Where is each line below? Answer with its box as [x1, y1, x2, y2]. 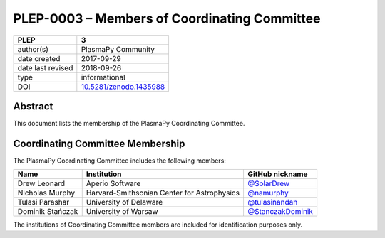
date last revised [17, 63, 73, 72]
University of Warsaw [86, 207, 158, 217]
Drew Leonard [17, 178, 66, 188]
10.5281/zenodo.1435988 [81, 82, 165, 92]
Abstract [13, 100, 53, 112]
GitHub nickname [247, 169, 308, 179]
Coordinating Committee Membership [13, 137, 185, 149]
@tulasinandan [247, 198, 298, 207]
